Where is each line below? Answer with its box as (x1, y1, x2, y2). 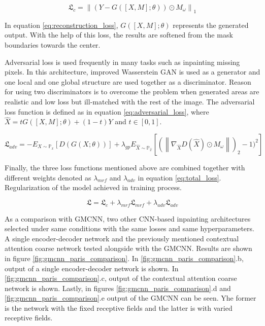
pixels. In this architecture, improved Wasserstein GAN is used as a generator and (5, 66, 260, 77)
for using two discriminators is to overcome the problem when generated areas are (5, 86, 259, 97)
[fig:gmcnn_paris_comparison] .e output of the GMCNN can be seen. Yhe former (5, 293, 256, 303)
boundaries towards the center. (5, 39, 101, 50)
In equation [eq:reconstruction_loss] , (5, 19, 118, 30)
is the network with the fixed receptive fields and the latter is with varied (5, 302, 233, 313)
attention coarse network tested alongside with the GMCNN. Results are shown (5, 243, 252, 253)
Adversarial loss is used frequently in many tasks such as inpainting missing (5, 56, 240, 67)
